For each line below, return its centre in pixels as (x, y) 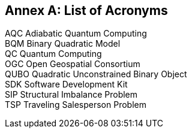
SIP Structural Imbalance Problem (71, 95)
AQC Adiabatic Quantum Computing (76, 34)
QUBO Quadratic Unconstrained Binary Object (96, 74)
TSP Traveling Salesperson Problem (76, 105)
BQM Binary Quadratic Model (63, 44)
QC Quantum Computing (53, 54)
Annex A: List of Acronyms (86, 10)
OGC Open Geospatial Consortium (73, 64)
